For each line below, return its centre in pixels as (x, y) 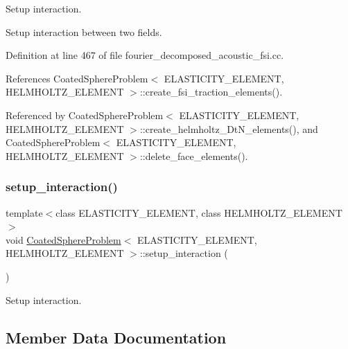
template (24, 212)
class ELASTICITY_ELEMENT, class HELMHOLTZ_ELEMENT (199, 212)
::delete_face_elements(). (194, 155)
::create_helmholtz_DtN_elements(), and (229, 128)
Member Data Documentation (116, 337)
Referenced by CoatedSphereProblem (85, 115)
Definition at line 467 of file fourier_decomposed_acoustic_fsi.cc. (145, 55)
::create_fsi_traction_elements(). (211, 92)
